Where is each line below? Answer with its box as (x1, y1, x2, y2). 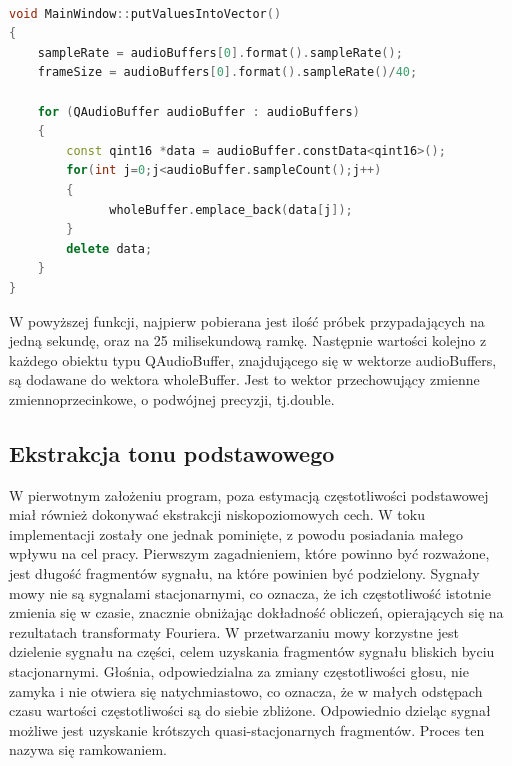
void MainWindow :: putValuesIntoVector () (9, 6, 282, 21)
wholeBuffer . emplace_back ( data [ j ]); (109, 202, 353, 217)
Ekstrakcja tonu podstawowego (9, 437, 335, 468)
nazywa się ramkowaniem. (9, 739, 167, 760)
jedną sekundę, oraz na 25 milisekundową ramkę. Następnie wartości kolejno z (9, 330, 487, 351)
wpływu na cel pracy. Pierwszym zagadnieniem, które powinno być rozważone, (9, 543, 490, 564)
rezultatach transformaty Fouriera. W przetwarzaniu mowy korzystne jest (9, 621, 459, 642)
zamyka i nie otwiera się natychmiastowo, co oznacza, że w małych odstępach (9, 680, 483, 701)
